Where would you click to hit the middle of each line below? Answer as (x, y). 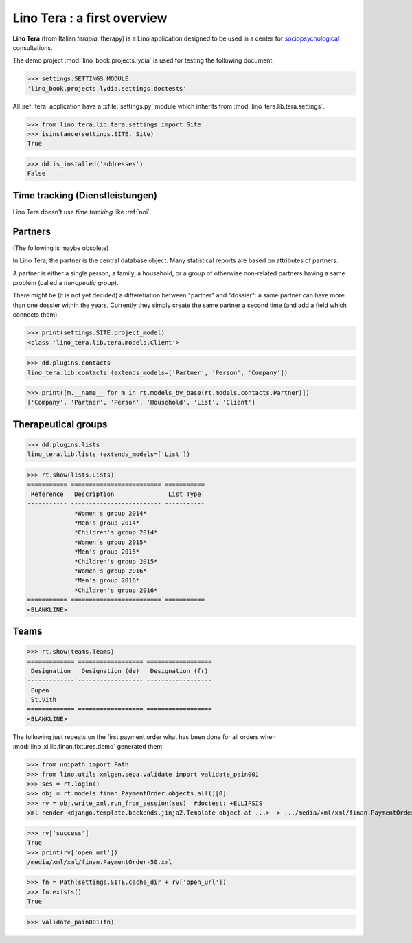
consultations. (33, 47)
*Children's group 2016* (116, 590)
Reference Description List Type (116, 494)
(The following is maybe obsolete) (61, 248)
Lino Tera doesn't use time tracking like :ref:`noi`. (82, 212)
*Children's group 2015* (116, 561)
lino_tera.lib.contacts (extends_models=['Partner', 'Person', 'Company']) (158, 372)
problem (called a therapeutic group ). (66, 283)
